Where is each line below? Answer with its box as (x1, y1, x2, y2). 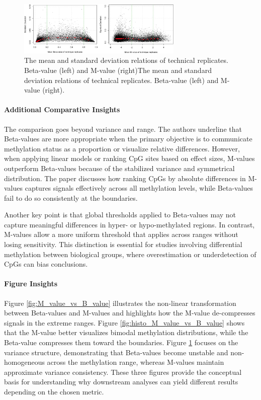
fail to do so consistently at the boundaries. (4, 192, 138, 203)
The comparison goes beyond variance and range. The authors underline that (4, 123, 242, 134)
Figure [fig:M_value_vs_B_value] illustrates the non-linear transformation (4, 297, 236, 308)
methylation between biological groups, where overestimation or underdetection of (4, 249, 256, 259)
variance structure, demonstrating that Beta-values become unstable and (4, 347, 228, 357)
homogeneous (4, 357, 45, 367)
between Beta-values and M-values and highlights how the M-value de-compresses (4, 307, 255, 318)
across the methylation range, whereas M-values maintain (47, 357, 224, 367)
